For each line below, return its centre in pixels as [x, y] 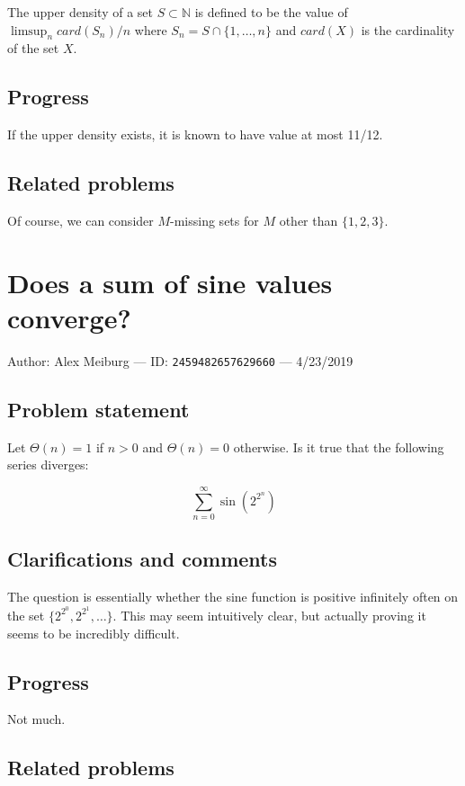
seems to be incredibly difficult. [94, 633]
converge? [69, 317]
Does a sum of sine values [170, 282]
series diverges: [48, 464]
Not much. [36, 719]
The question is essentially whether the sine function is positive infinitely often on [233, 597]
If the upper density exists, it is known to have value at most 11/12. [195, 134]
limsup [29, 31]
